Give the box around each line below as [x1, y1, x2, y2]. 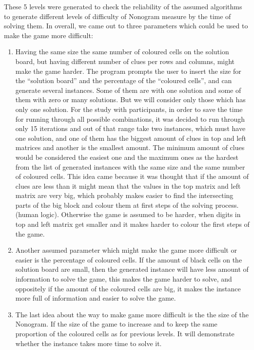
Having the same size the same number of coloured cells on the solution [15, 46, 229, 57]
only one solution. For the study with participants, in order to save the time [15, 104, 243, 114]
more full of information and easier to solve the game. [15, 293, 176, 303]
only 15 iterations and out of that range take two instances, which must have [15, 123, 246, 133]
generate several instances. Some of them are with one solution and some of [15, 85, 241, 95]
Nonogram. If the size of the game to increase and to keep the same [15, 319, 217, 329]
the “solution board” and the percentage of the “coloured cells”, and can [15, 75, 232, 86]
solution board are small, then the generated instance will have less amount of [15, 264, 249, 274]
